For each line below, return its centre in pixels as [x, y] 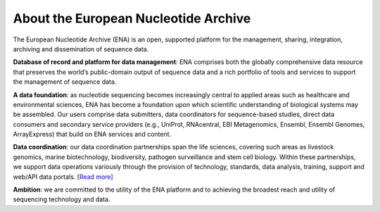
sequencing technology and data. [62, 199]
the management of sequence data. [65, 82]
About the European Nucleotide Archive [132, 18]
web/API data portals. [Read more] [63, 177]
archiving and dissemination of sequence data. [81, 49]
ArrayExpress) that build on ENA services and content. [92, 135]
